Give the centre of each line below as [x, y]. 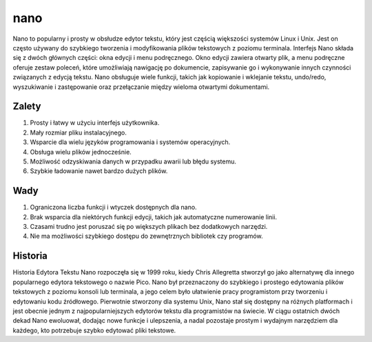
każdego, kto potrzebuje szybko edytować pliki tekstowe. [94, 330]
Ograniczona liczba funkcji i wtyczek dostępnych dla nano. [113, 208]
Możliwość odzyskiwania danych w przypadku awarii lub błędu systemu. [133, 161]
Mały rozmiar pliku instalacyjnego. [78, 132]
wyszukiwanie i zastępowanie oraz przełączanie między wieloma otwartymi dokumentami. [141, 87]
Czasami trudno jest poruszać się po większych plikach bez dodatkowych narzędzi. [149, 227]
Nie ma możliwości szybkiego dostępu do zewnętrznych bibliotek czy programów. [146, 236]
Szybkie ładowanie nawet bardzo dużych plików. [99, 171]
